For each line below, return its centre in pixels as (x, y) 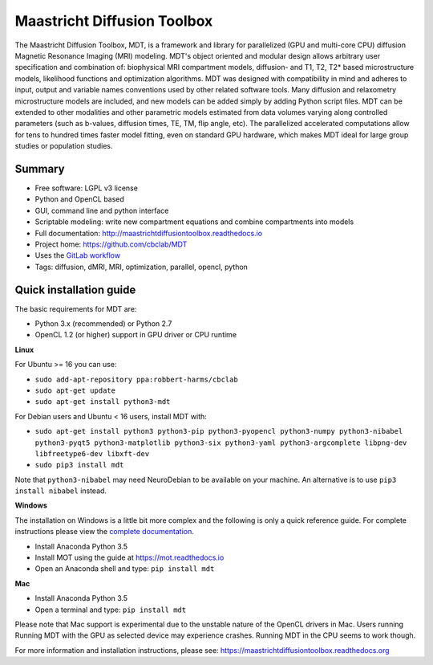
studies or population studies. (64, 146)
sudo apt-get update (75, 390)
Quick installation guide (75, 290)
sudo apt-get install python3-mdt (103, 402)
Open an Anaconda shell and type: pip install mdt (125, 569)
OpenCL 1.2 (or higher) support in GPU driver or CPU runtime (136, 335)
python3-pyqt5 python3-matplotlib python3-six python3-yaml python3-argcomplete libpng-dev (221, 443)
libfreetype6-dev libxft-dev (92, 453)
